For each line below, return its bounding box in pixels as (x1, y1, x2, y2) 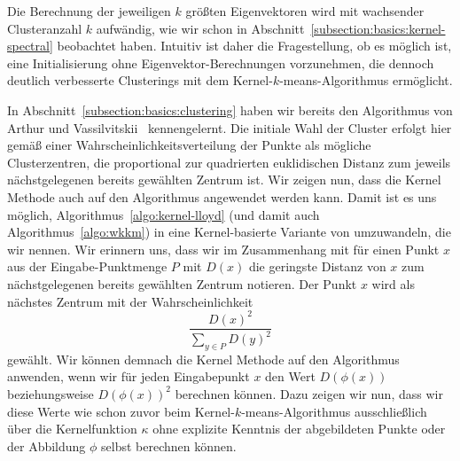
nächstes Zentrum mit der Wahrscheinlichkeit (7, 292, 253, 310)
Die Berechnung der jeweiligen (7, 2, 171, 20)
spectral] (7, 36, 53, 55)
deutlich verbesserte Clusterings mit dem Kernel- (7, 71, 273, 90)
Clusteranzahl (7, 19, 82, 37)
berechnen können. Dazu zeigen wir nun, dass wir (175, 384, 443, 402)
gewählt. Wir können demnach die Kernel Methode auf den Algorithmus (7, 349, 400, 368)
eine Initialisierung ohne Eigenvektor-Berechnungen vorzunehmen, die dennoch (7, 53, 434, 72)
